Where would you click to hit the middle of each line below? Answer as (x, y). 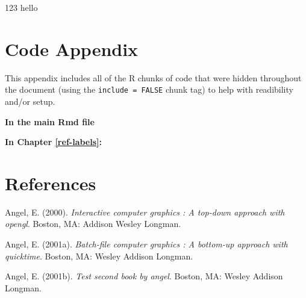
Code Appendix (72, 48)
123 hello (21, 7)
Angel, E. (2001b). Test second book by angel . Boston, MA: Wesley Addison (144, 276)
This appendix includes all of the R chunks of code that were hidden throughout (153, 77)
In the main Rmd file (50, 121)
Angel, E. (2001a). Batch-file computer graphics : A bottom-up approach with (146, 244)
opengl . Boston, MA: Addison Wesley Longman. (93, 224)
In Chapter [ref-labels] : (53, 142)
